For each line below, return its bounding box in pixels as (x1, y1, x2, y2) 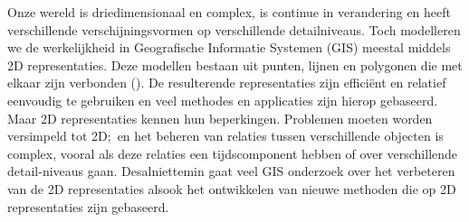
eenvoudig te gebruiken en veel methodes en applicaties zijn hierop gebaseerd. (7, 90, 438, 109)
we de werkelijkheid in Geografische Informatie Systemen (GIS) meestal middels (7, 38, 451, 57)
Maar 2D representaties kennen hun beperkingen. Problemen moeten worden (7, 108, 433, 127)
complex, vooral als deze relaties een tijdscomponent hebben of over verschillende (7, 143, 458, 162)
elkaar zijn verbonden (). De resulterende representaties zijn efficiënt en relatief (7, 73, 446, 92)
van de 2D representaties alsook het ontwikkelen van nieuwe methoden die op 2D (7, 179, 456, 198)
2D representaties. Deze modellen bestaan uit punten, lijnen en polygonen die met (7, 55, 463, 74)
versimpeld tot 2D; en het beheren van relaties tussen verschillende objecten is (7, 126, 444, 145)
